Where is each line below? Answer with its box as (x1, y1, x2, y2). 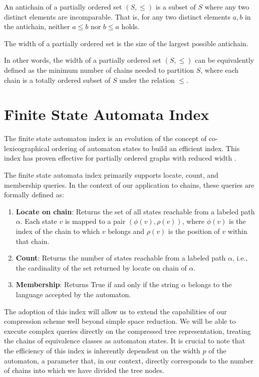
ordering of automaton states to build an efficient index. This (52, 143, 240, 153)
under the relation (119, 74, 175, 85)
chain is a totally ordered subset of (4, 74, 111, 85)
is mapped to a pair (65, 216, 126, 226)
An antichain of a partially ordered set (4, 2, 122, 12)
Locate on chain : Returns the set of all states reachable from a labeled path (16, 206, 255, 216)
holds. (121, 21, 140, 32)
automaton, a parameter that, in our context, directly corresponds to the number (4, 355, 253, 365)
